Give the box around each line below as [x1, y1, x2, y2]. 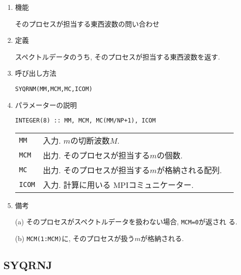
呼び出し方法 [15, 68, 56, 78]
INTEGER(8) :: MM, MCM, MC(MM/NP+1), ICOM [15, 117, 156, 124]
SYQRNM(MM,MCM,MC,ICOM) [15, 85, 93, 92]
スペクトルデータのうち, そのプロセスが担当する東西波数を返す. [15, 51, 220, 61]
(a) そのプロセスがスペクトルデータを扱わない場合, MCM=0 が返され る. [15, 216, 238, 227]
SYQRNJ [3, 257, 53, 273]
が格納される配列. [157, 164, 222, 176]
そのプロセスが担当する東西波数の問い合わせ [15, 18, 160, 29]
